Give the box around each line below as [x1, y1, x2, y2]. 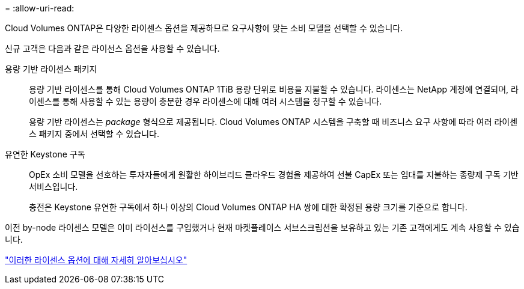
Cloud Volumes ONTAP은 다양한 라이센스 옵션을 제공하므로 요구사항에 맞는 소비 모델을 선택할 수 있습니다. [5, 23, 403, 33]
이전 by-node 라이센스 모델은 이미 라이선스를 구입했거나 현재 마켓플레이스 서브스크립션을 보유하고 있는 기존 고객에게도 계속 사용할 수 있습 [5, 222, 520, 233]
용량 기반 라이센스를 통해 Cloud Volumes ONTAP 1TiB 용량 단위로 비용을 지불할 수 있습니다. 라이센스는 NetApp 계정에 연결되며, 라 [29, 84, 519, 94]
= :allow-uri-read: [5, 3, 75, 13]
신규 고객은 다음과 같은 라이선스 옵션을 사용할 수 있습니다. [5, 43, 220, 53]
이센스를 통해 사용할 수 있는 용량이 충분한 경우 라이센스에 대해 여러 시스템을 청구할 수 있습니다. [29, 96, 382, 106]
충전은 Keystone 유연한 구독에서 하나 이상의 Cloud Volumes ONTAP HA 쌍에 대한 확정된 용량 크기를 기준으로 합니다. [29, 202, 468, 212]
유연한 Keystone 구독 [5, 149, 85, 159]
